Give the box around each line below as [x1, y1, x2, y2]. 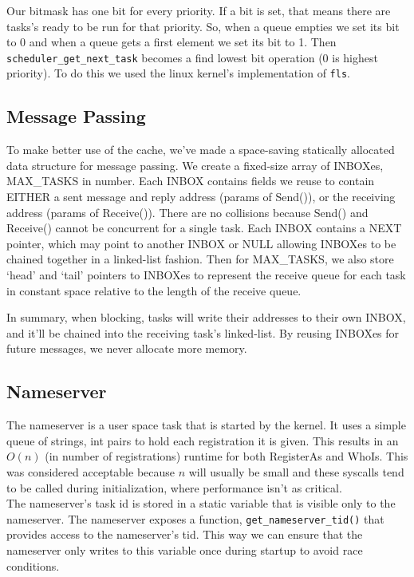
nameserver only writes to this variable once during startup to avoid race [6, 542, 363, 559]
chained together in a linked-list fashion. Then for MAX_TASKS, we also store [6, 251, 394, 267]
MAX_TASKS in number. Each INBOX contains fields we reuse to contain [6, 172, 375, 189]
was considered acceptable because [6, 464, 175, 480]
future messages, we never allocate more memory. [6, 340, 247, 357]
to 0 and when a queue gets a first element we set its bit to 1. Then [6, 34, 337, 50]
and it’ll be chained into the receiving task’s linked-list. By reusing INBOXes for [6, 324, 400, 341]
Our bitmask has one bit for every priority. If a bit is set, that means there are [6, 2, 391, 18]
